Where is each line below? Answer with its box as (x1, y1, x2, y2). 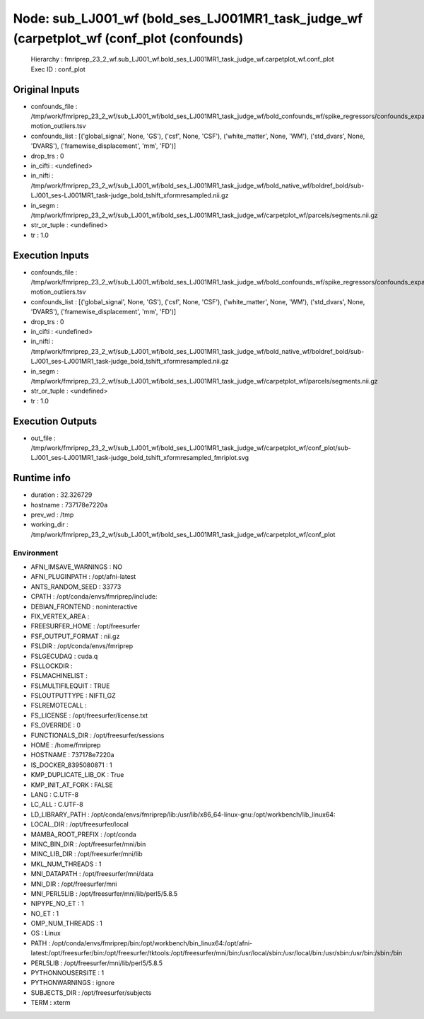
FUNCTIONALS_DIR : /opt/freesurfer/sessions (30, 731, 165, 739)
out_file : (30, 434, 56, 442)
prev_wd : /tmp (30, 510, 74, 519)
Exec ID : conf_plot (30, 64, 86, 74)
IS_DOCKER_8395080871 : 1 (30, 761, 112, 769)
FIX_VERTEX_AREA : (30, 612, 90, 621)
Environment (13, 548, 59, 558)
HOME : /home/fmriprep (30, 741, 101, 749)
